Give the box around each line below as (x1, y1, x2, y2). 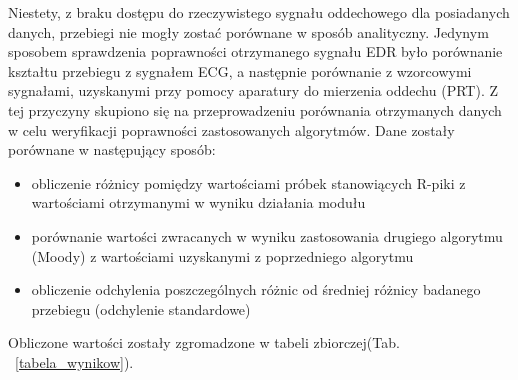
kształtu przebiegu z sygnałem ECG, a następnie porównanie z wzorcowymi (8, 60, 472, 81)
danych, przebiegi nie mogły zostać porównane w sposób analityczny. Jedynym (8, 21, 489, 42)
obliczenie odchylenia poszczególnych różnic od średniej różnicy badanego (31, 279, 481, 300)
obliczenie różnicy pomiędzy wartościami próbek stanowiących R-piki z (31, 172, 466, 193)
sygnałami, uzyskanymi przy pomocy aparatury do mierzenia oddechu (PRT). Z (8, 80, 498, 101)
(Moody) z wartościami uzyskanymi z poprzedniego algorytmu (31, 245, 414, 266)
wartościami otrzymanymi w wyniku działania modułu (31, 192, 366, 213)
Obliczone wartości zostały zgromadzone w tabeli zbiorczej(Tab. (8, 332, 400, 353)
